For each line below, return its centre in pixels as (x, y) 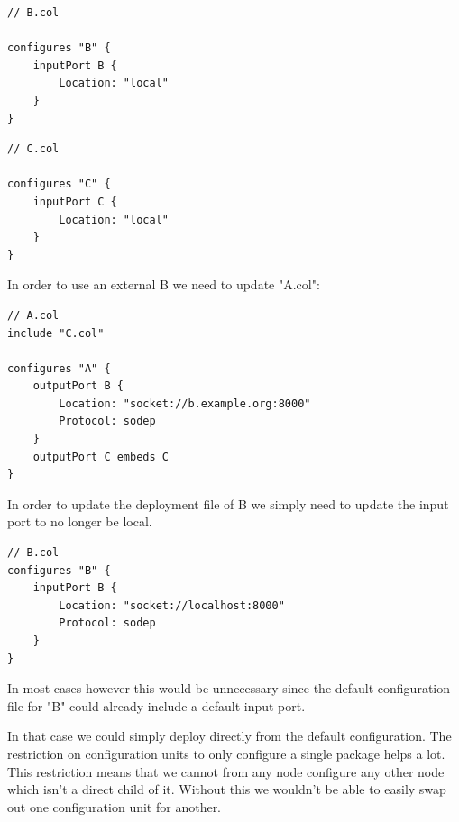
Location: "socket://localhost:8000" (172, 605)
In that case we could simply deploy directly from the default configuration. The (229, 736)
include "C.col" (56, 333)
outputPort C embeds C (101, 457)
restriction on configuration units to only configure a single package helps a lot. (226, 753)
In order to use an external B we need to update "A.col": (164, 284)
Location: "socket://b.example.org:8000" (185, 403)
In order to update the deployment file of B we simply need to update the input (228, 503)
